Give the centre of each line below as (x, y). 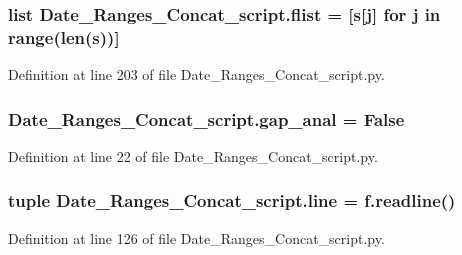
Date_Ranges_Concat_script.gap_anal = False (206, 118)
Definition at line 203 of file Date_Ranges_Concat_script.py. (196, 74)
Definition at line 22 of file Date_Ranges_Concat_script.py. (193, 155)
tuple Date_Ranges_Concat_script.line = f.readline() (232, 200)
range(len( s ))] (64, 36)
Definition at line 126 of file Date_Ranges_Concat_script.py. (196, 237)
